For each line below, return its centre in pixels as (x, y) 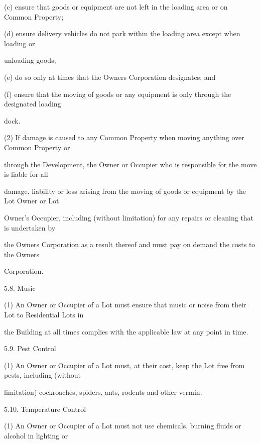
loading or (20, 43)
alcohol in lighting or (36, 435)
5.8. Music (20, 288)
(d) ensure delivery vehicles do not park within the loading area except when (122, 33)
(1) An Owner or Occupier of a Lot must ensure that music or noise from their (125, 305)
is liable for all (26, 174)
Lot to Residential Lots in (44, 315)
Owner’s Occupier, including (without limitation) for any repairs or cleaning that (129, 217)
